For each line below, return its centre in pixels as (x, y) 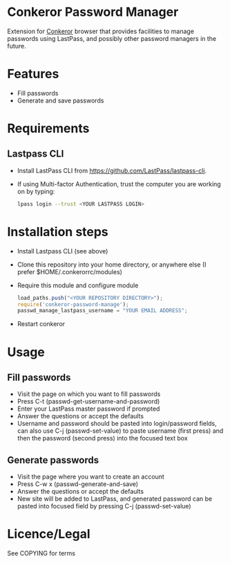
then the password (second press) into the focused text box (102, 438)
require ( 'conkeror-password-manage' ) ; (73, 304)
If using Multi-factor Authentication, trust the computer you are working (119, 184)
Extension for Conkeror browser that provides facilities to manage (101, 31)
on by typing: (36, 191)
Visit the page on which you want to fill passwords (89, 394)
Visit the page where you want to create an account (90, 477)
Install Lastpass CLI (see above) (63, 251)
